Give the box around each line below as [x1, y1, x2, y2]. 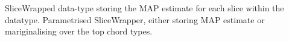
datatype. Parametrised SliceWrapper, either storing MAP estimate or [5, 13, 265, 26]
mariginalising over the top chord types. [5, 25, 153, 37]
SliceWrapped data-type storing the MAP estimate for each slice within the [5, 2, 284, 14]
